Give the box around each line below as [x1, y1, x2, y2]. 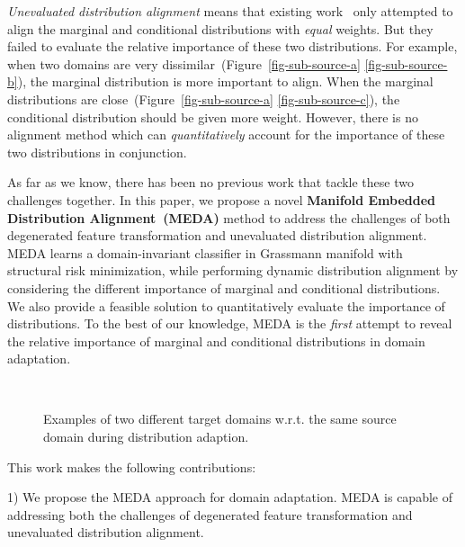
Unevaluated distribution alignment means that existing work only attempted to [7, 2, 453, 20]
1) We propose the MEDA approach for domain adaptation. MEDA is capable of [7, 488, 452, 507]
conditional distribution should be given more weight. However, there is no [7, 107, 418, 126]
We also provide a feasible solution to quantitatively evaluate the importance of [7, 296, 445, 315]
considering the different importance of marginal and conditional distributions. [7, 278, 441, 297]
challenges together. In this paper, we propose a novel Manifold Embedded [7, 190, 436, 209]
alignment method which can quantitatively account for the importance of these [7, 125, 445, 144]
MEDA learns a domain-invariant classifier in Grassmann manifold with [7, 243, 403, 262]
